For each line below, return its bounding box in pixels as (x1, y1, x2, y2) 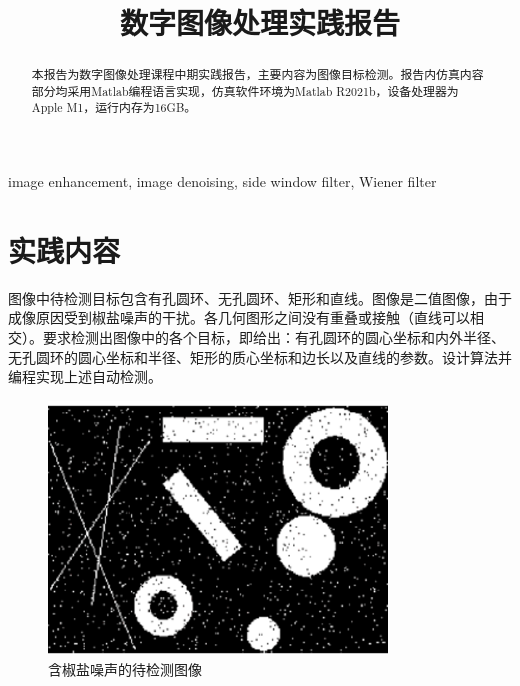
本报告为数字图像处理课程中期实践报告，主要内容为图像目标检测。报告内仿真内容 (31, 66, 484, 83)
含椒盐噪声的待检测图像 (48, 658, 202, 679)
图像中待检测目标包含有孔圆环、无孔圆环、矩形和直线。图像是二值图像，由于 (8, 287, 512, 308)
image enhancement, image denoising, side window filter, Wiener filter (8, 171, 437, 192)
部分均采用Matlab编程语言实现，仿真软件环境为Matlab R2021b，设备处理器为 (31, 82, 459, 99)
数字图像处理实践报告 (119, 2, 400, 43)
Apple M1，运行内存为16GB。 (31, 99, 197, 116)
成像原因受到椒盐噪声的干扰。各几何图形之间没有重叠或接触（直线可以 (8, 307, 470, 328)
